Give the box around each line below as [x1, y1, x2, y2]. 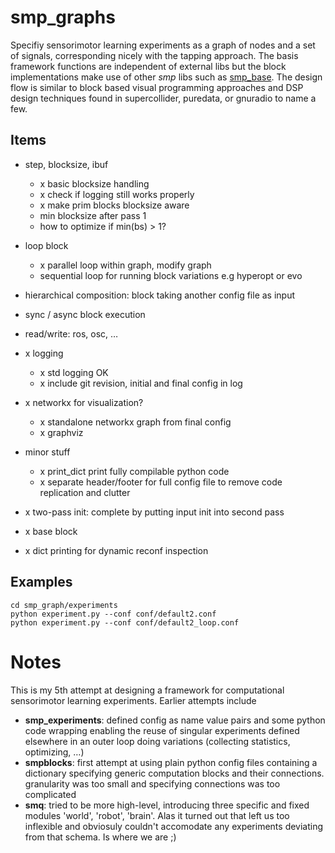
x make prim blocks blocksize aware [39, 199, 190, 211]
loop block [24, 239, 69, 251]
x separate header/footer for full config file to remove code [39, 476, 283, 488]
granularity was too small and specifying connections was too [24, 777, 281, 790]
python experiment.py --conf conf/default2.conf [10, 609, 217, 619]
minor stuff [24, 446, 71, 458]
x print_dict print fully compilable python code [39, 465, 230, 477]
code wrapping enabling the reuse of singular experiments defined [24, 724, 300, 736]
